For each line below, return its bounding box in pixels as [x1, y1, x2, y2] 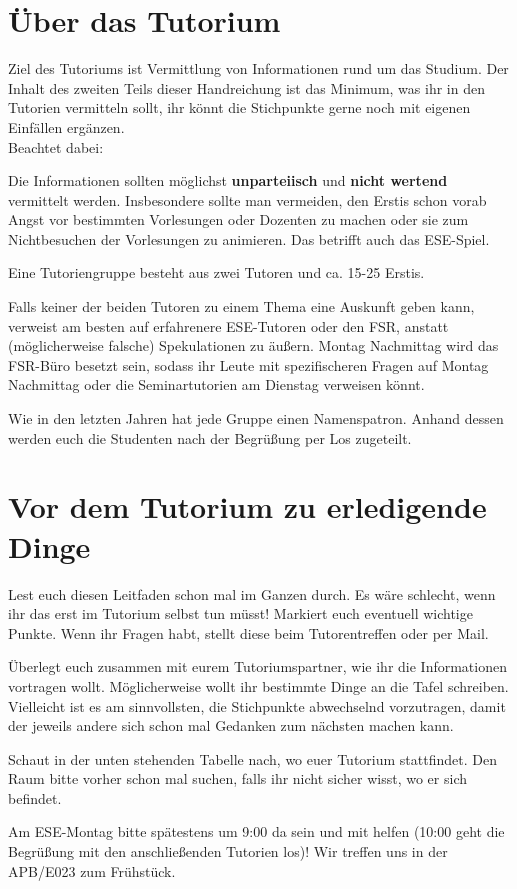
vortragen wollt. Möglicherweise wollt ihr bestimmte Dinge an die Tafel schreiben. [8, 675, 509, 696]
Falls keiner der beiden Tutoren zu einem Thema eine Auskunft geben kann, [8, 296, 475, 317]
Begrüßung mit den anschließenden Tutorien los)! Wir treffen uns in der [8, 841, 448, 862]
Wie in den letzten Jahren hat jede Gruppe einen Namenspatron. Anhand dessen [8, 408, 504, 429]
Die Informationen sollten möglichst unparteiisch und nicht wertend [8, 170, 448, 191]
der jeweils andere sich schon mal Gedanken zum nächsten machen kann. [8, 715, 454, 736]
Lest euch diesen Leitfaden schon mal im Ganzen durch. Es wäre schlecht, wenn [8, 583, 496, 604]
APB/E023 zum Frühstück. [8, 860, 176, 881]
